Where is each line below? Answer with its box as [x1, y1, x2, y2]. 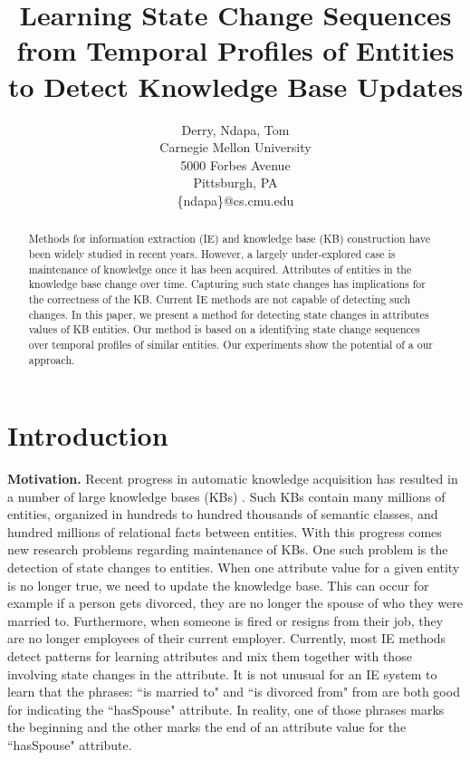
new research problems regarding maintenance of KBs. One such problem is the [7, 540, 448, 559]
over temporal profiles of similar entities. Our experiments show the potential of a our [28, 336, 433, 351]
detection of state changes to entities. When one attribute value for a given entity [7, 558, 460, 577]
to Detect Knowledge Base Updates [7, 67, 464, 104]
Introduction [7, 417, 168, 454]
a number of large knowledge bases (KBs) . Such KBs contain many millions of [7, 486, 446, 505]
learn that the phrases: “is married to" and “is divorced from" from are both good [7, 682, 460, 701]
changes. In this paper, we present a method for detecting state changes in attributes [28, 306, 429, 322]
